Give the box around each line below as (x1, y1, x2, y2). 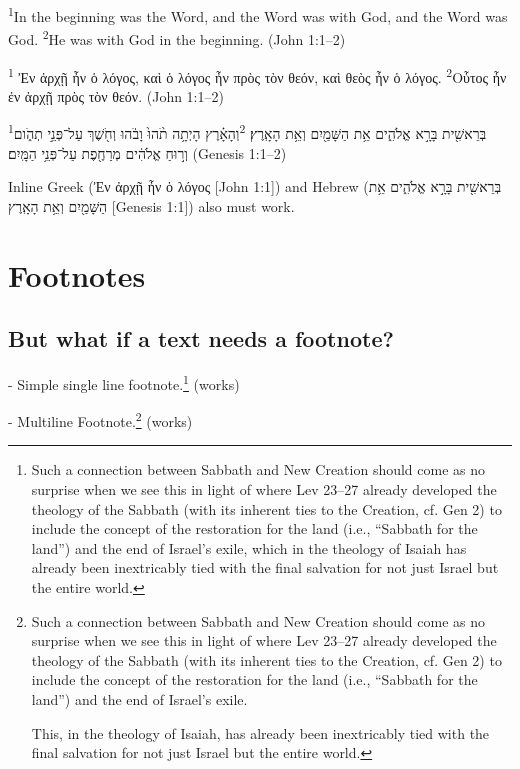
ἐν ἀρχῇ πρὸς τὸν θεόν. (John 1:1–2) (8, 85, 224, 106)
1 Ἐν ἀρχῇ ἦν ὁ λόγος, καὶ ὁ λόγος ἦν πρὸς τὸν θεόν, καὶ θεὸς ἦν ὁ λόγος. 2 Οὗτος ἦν (8, 63, 507, 87)
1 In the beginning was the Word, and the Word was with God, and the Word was (8, 3, 508, 26)
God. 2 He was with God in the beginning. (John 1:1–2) (8, 26, 346, 49)
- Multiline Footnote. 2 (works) (8, 408, 193, 431)
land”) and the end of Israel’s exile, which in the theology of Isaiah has (31, 537, 467, 558)
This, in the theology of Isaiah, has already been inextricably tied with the (31, 722, 490, 743)
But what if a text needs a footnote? (8, 323, 394, 354)
